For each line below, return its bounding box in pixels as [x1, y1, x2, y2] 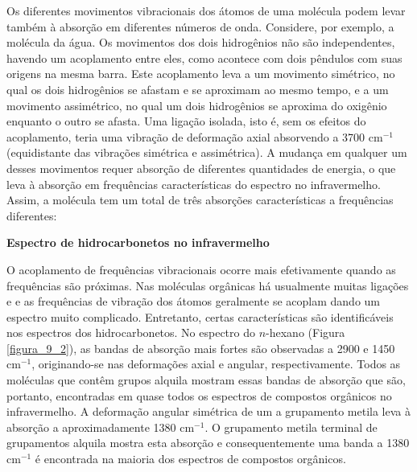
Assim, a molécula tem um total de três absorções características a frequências [6, 191, 394, 208]
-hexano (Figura [266, 324, 345, 341]
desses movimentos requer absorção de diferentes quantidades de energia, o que [6, 159, 396, 176]
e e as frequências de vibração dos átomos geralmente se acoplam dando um [6, 293, 380, 310]
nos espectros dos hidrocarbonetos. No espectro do [6, 324, 255, 341]
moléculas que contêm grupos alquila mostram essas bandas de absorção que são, [6, 371, 406, 388]
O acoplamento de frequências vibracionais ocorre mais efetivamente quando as [6, 261, 396, 277]
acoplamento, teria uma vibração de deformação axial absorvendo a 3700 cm [6, 128, 383, 145]
